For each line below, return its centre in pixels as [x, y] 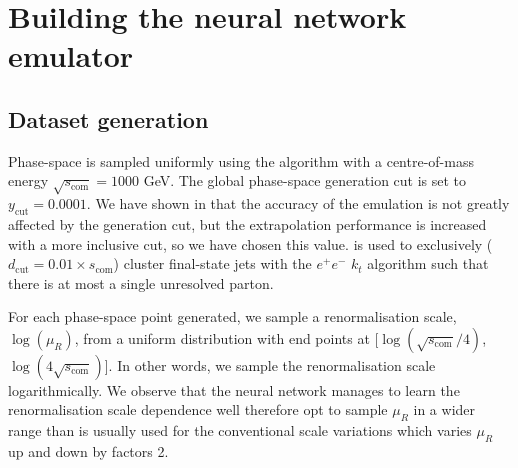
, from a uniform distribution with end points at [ [226, 337]
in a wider [444, 409]
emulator [71, 55]
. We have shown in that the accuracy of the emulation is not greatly [298, 203]
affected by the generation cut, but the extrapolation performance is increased [247, 223]
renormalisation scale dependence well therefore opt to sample [198, 409]
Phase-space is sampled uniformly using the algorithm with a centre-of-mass [241, 160]
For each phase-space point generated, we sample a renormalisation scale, [232, 316]
